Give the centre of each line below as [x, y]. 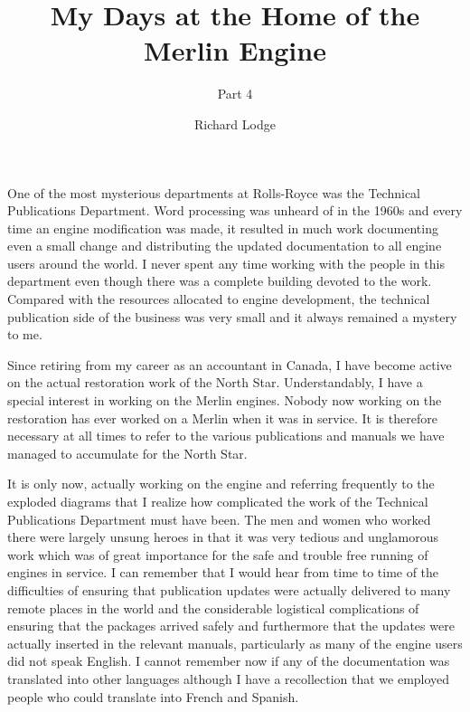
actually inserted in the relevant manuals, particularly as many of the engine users [235, 643]
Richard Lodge [235, 123]
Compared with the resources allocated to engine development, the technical [219, 299]
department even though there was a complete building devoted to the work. [220, 281]
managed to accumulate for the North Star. [127, 453]
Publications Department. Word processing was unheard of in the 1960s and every [235, 210]
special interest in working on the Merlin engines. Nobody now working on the [225, 400]
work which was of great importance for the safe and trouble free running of [218, 554]
